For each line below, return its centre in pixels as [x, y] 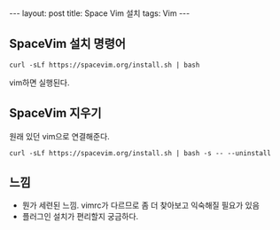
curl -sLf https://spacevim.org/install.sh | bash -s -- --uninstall [140, 153]
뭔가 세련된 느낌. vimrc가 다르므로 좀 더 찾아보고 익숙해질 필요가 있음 [140, 205]
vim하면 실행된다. [39, 83]
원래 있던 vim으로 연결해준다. [60, 136]
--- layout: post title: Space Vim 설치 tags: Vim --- [100, 13]
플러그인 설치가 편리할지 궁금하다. [80, 217]
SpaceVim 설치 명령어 [68, 44]
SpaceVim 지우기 [55, 113]
